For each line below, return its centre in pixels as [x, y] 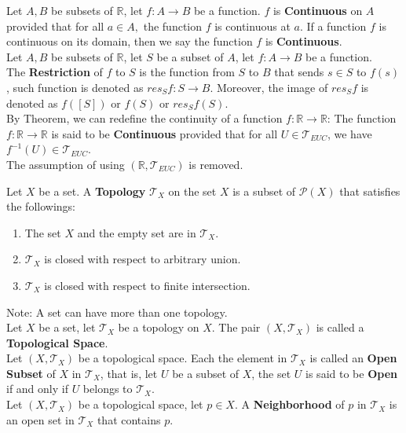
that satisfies [370, 191]
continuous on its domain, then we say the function [130, 41]
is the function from [187, 72]
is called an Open [353, 358]
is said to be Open [351, 373]
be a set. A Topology [92, 191]
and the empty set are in [137, 232]
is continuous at [252, 26]
